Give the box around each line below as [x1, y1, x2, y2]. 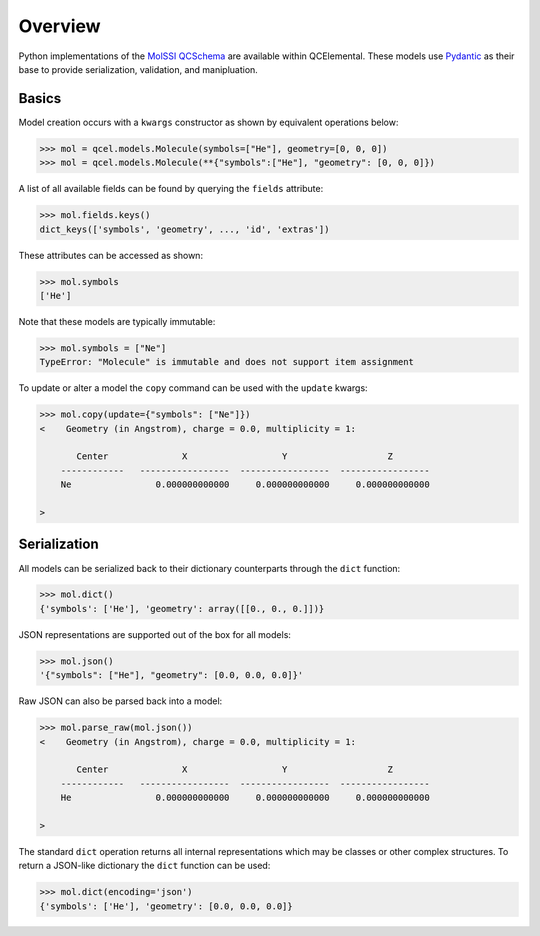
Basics [18, 90, 62, 107]
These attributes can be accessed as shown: [18, 249, 204, 261]
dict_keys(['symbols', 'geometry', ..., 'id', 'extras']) [39, 223, 330, 235]
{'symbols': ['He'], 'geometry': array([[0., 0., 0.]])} [39, 603, 325, 614]
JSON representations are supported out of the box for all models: [18, 628, 292, 640]
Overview [18, 15, 101, 37]
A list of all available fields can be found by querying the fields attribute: [18, 183, 324, 195]
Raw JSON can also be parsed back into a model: [18, 695, 223, 707]
